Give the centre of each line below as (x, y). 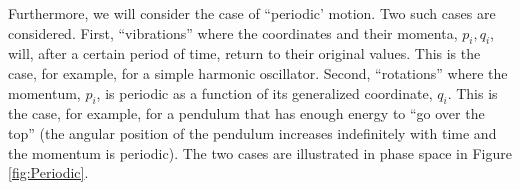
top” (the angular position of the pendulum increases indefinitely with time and (252, 132)
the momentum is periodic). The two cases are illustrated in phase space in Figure (260, 152)
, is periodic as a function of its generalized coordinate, (264, 92)
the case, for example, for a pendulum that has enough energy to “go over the (246, 113)
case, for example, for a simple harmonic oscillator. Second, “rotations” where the (258, 72)
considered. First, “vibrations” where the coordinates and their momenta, (233, 32)
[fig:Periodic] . (48, 172)
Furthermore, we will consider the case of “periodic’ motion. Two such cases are (252, 13)
